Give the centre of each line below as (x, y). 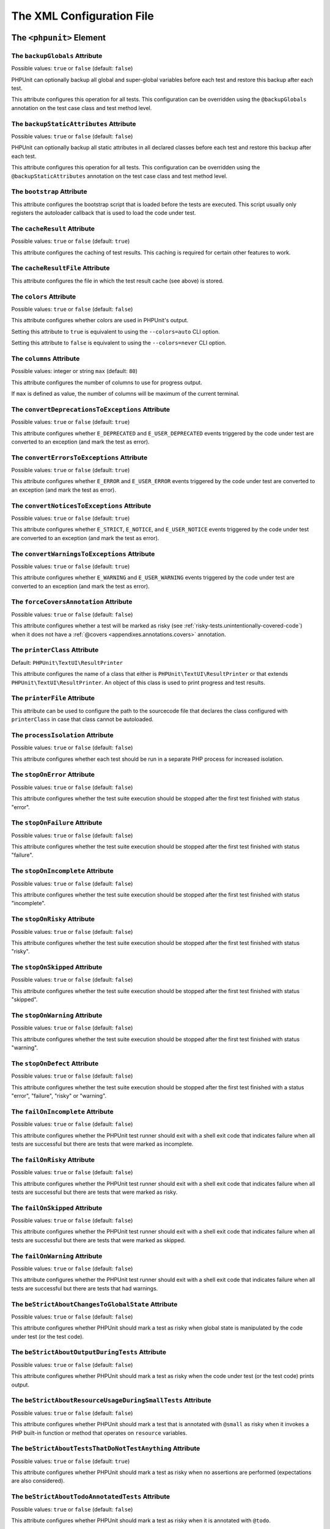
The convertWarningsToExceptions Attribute (83, 553)
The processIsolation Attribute (63, 735)
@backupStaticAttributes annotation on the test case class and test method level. (119, 176)
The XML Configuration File (82, 16)
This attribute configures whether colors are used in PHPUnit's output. (100, 320)
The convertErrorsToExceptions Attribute (79, 457)
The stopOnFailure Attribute (57, 823)
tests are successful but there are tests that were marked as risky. (94, 1192)
